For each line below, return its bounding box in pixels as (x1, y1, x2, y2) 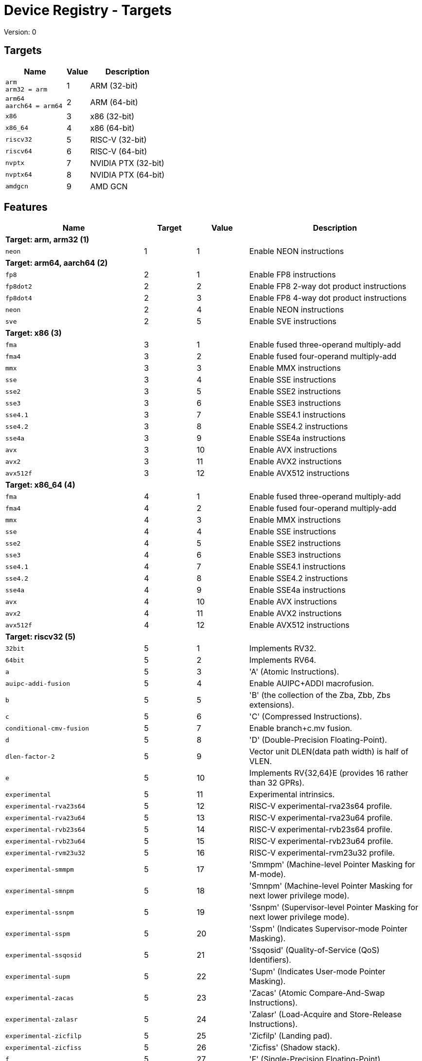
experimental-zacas (5, 994, 74, 1002)
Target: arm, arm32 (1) (5, 235, 89, 245)
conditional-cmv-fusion (5, 724, 89, 732)
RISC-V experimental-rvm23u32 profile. (249, 848, 395, 858)
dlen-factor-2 (5, 752, 55, 760)
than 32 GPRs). (249, 778, 304, 788)
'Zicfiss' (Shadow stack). (249, 1043, 340, 1053)
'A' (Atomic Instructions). (249, 667, 339, 677)
